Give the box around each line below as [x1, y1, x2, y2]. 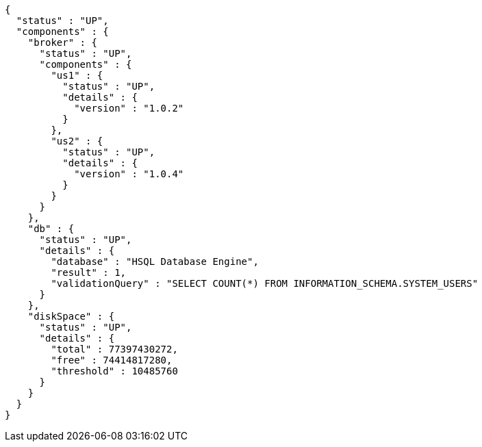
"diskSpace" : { [27, 311, 115, 322]
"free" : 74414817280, [51, 355, 173, 366]
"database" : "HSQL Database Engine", [51, 256, 259, 267]
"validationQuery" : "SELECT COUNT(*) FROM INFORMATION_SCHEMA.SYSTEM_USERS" [51, 278, 479, 289]
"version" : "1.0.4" [74, 168, 184, 179]
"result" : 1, [51, 267, 127, 278]
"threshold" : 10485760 [51, 366, 178, 376]
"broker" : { [27, 37, 97, 48]
